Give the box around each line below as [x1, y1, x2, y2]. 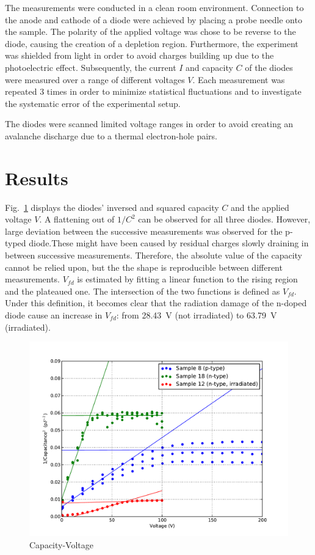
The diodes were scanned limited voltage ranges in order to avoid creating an [5, 117, 294, 130]
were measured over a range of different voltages [5, 73, 185, 86]
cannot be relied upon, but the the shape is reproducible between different [5, 260, 283, 273]
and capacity [186, 61, 233, 73]
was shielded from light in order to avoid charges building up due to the [5, 49, 274, 62]
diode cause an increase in [5, 309, 103, 321]
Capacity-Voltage [29, 538, 93, 551]
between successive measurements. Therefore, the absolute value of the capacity [5, 249, 302, 262]
